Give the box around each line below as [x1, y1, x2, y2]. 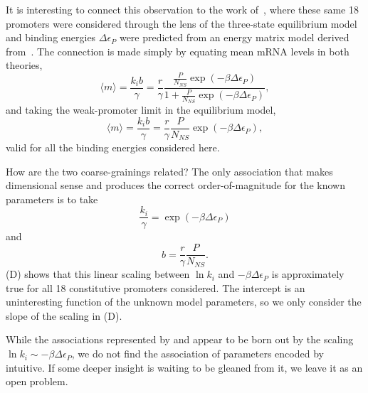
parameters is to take [6, 191, 98, 206]
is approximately [271, 267, 345, 281]
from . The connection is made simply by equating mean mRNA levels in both [6, 43, 349, 58]
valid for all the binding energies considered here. [6, 140, 220, 154]
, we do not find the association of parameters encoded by [71, 346, 324, 361]
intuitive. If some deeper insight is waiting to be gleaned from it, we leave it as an [6, 360, 363, 375]
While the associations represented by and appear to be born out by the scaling [6, 332, 354, 347]
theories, [6, 58, 43, 72]
